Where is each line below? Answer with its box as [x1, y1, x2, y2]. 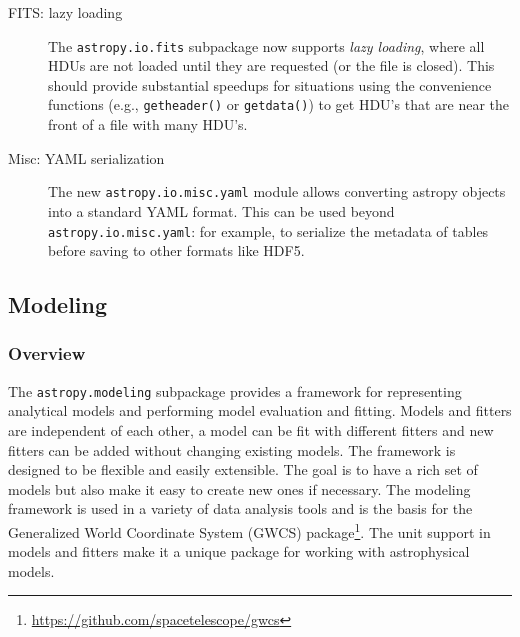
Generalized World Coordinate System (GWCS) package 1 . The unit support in [8, 519, 491, 542]
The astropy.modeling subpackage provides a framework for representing [8, 380, 462, 401]
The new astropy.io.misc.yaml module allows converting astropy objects [48, 181, 506, 202]
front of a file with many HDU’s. [48, 114, 248, 135]
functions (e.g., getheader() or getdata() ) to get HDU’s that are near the [48, 94, 509, 115]
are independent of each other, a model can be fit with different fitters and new [8, 420, 494, 441]
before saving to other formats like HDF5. [48, 240, 305, 261]
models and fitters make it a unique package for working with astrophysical [8, 541, 470, 562]
